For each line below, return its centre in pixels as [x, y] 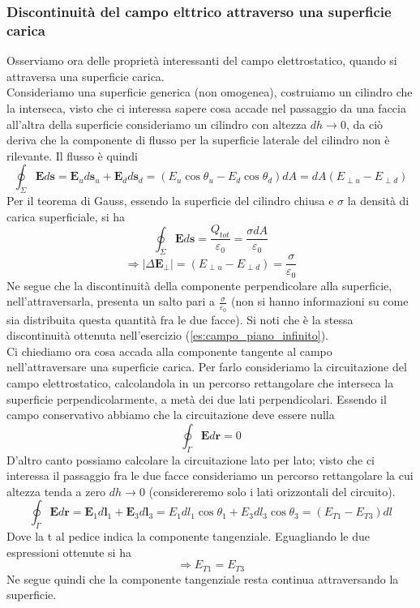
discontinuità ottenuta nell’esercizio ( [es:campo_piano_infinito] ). [168, 335]
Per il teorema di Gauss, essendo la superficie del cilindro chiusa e [170, 201]
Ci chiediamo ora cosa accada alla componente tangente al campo [169, 351]
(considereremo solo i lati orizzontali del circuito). [272, 491]
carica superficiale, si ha [66, 216]
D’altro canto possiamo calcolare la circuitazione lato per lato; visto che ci [191, 459]
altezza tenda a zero [56, 491]
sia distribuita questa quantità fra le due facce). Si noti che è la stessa [180, 319]
